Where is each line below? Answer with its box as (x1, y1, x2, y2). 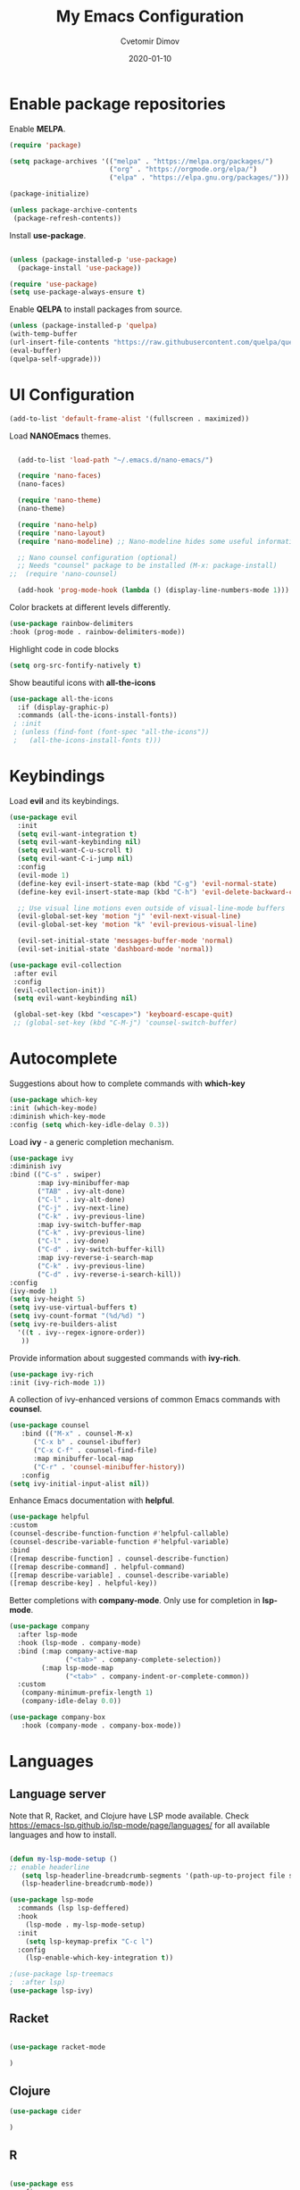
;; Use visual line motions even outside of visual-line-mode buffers (17, 904, 286, 913)
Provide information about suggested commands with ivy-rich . (9, 1352, 241, 1363)
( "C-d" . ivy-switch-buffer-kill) (37, 1245, 166, 1254)
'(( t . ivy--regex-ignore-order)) (17, 1328, 146, 1337)
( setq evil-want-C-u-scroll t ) (17, 846, 134, 855)
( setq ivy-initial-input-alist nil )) (9, 1479, 150, 1488)
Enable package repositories (9, 94, 226, 113)
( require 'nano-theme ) (17, 496, 102, 506)
